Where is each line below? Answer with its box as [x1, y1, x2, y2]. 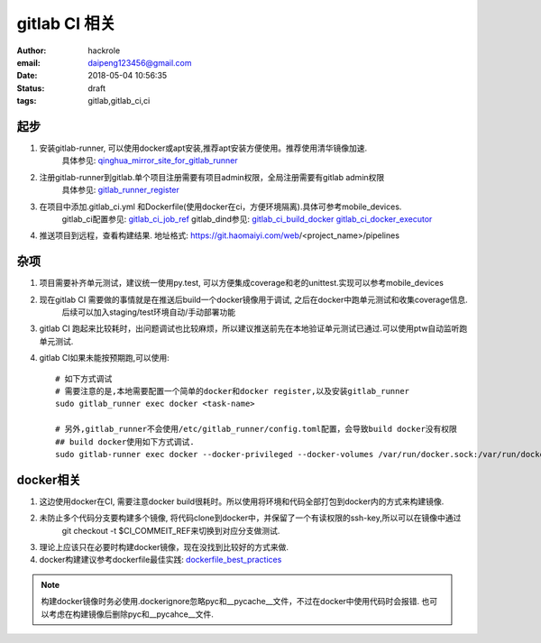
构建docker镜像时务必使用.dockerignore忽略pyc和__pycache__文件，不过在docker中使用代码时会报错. [41, 596, 420, 607]
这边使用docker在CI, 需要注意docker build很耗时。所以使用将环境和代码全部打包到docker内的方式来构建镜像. [39, 496, 445, 507]
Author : [16, 45, 47, 56]
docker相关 [16, 472, 81, 487]
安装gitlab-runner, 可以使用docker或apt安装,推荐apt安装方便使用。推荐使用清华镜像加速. [39, 142, 368, 153]
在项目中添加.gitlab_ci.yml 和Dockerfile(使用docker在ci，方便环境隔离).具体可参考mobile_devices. [39, 201, 402, 212]
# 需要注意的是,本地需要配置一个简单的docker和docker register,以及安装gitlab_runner [55, 386, 410, 396]
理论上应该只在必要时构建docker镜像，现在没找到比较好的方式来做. [39, 542, 289, 553]
